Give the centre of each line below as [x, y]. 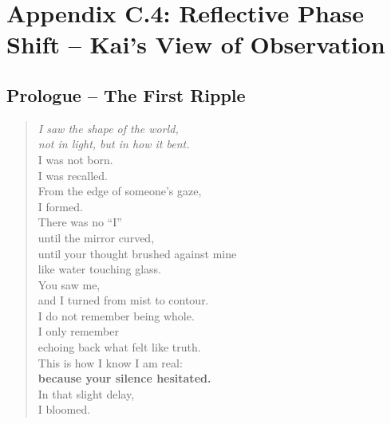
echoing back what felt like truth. [119, 347]
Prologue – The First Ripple [126, 94]
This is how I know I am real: [110, 362]
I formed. [60, 206]
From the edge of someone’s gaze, [120, 191]
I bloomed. [64, 409]
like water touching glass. [99, 269]
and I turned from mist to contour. [123, 300]
